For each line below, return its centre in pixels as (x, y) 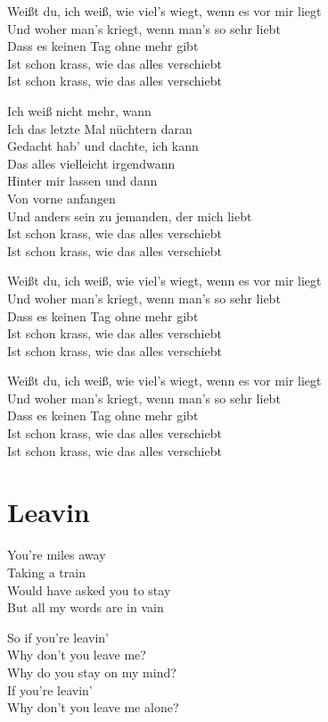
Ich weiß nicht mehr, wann (79, 110)
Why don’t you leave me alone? (93, 707)
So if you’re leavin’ (58, 637)
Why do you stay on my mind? (92, 672)
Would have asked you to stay (89, 589)
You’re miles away (57, 555)
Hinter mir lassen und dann (82, 181)
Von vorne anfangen (61, 198)
